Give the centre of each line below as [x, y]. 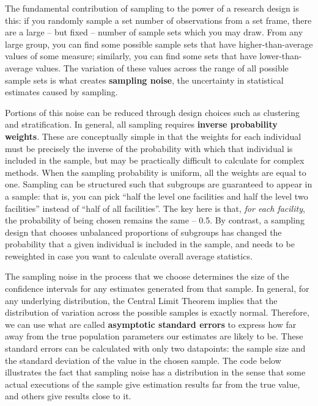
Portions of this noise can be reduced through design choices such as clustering [153, 112]
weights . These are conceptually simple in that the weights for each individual [153, 136]
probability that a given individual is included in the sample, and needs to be [150, 244]
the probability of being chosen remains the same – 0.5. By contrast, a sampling [155, 220]
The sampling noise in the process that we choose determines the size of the [147, 276]
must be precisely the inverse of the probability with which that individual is [149, 148]
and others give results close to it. [68, 396]
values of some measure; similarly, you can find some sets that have [131, 56]
